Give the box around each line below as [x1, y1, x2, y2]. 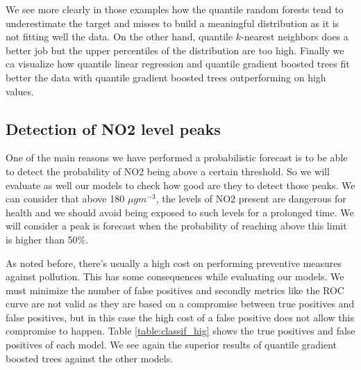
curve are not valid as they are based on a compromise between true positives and [6, 296, 355, 311]
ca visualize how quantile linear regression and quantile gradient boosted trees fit [6, 56, 350, 71]
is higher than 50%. [6, 232, 89, 246]
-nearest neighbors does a [241, 29, 349, 44]
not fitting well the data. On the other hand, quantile [6, 29, 233, 44]
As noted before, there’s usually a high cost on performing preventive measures [6, 255, 342, 270]
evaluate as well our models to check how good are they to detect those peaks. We [6, 177, 355, 192]
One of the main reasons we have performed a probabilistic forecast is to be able [6, 150, 348, 165]
